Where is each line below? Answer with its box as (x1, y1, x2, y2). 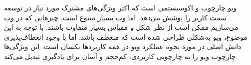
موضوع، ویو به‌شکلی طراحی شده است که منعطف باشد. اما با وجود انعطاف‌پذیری (4, 31, 248, 42)
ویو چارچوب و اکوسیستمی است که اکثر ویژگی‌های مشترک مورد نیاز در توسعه (4, 2, 237, 12)
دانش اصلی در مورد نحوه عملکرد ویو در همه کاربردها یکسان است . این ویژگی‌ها (4, 41, 242, 52)
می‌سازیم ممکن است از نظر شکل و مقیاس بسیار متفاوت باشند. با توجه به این (4, 22, 239, 32)
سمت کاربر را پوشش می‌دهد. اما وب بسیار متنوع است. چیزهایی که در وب (4, 12, 227, 22)
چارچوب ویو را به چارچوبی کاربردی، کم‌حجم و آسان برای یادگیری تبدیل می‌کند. (4, 51, 238, 61)
